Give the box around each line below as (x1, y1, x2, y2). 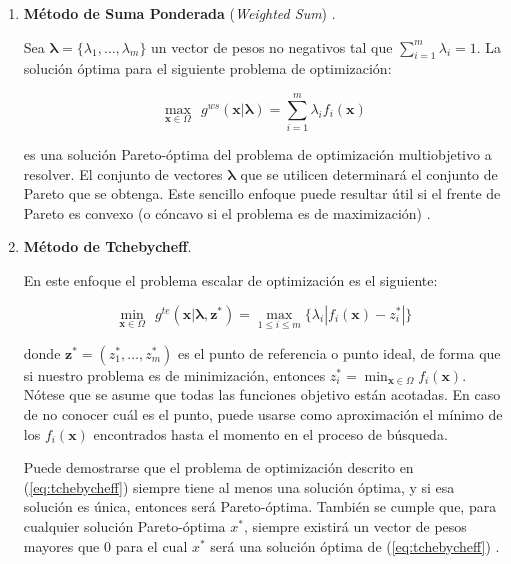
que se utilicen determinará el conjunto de (240, 163, 498, 184)
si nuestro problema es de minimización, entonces (23, 364, 326, 385)
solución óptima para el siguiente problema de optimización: (23, 58, 392, 79)
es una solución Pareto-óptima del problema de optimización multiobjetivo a (23, 144, 492, 165)
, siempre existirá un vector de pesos (243, 516, 467, 537)
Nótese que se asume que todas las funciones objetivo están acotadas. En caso (23, 384, 501, 405)
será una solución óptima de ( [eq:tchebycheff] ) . (210, 535, 500, 556)
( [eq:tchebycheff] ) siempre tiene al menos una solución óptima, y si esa (23, 476, 455, 497)
